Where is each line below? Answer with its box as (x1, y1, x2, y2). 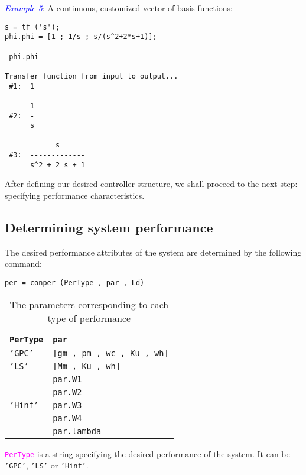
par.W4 (53, 413, 82, 423)
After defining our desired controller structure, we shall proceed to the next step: (5, 177, 298, 190)
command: (5, 257, 42, 270)
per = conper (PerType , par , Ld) (5, 279, 145, 287)
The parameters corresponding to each (9, 297, 169, 311)
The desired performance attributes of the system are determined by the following (5, 245, 302, 258)
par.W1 (53, 374, 82, 384)
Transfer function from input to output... (5, 72, 178, 80)
